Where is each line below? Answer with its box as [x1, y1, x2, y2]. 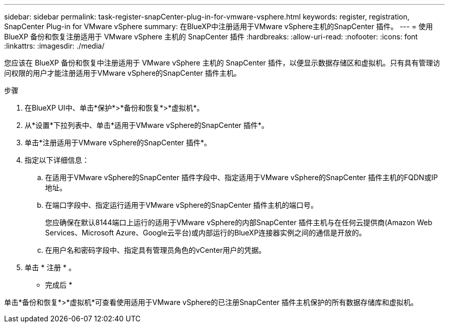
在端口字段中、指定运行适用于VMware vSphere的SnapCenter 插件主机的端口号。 [45, 201, 318, 209]
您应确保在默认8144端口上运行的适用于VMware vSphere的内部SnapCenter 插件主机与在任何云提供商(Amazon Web [45, 218, 433, 227]
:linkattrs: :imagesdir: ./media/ [4, 41, 105, 50]
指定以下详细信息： [25, 156, 89, 164]
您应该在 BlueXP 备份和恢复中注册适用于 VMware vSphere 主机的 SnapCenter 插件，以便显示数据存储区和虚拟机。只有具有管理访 [4, 58, 440, 67]
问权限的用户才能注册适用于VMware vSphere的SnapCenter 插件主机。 [4, 69, 241, 77]
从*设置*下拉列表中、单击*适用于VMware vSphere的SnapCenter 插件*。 [25, 121, 269, 129]
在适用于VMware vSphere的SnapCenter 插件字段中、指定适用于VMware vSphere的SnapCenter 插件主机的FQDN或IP [45, 173, 438, 182]
